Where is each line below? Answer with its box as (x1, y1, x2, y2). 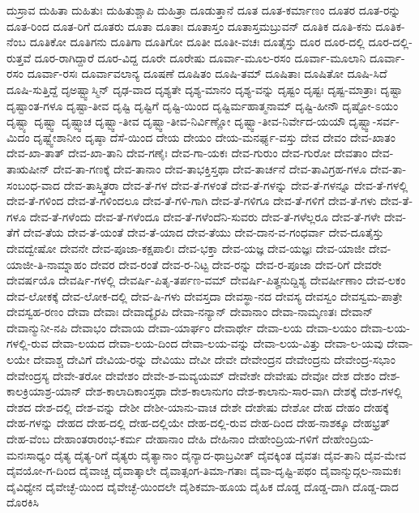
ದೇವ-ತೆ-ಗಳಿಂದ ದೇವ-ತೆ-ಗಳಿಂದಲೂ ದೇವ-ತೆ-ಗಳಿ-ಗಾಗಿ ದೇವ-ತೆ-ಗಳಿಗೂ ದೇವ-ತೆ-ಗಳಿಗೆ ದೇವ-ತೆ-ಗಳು (6, 192, 377, 209)
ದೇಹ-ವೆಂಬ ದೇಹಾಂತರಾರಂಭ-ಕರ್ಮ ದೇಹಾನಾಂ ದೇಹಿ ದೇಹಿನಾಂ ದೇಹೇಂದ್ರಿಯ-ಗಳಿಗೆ (6, 430, 319, 447)
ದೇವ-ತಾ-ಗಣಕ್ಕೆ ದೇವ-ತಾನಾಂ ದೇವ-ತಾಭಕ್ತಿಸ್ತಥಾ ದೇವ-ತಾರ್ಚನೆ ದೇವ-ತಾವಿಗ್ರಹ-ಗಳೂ (53, 160, 367, 177)
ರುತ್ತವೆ (6, 49, 32, 66)
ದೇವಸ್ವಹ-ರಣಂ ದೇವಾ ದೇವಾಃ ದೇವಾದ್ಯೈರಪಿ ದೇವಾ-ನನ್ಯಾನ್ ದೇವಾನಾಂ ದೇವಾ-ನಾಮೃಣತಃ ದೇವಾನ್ (6, 303, 374, 320)
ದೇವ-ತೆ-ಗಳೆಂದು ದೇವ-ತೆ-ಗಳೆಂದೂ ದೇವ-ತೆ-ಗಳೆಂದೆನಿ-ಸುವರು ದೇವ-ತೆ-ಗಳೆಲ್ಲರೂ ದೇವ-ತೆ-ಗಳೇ (29, 207, 381, 224)
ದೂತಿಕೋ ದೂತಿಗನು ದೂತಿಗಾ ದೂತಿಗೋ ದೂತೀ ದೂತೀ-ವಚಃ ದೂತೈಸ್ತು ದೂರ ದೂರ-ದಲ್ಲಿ (29, 33, 365, 50)
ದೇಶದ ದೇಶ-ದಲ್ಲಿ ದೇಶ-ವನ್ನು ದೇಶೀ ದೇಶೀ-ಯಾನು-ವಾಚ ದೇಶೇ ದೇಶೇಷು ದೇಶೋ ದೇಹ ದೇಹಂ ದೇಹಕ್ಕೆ (6, 398, 389, 415)
